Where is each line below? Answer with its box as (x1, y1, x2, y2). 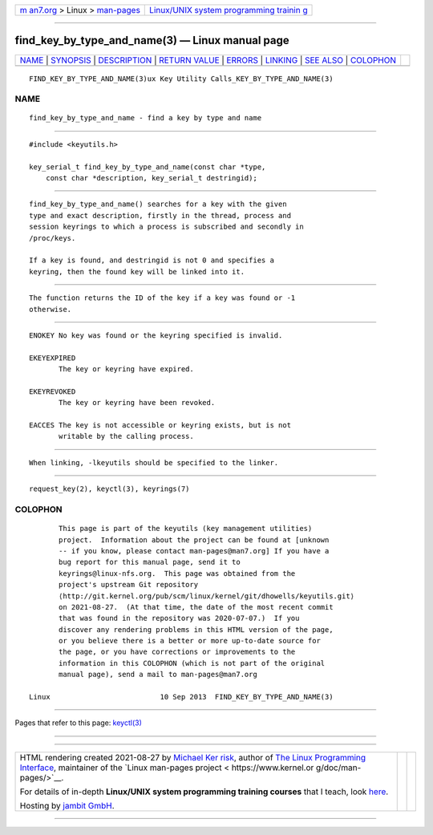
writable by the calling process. (59, 432, 194, 441)
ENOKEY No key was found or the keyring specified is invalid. (29, 330, 283, 340)
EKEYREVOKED (29, 387, 76, 396)
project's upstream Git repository (59, 580, 199, 590)
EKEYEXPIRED (29, 353, 76, 363)
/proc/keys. (29, 233, 76, 242)
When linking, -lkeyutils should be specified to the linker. (29, 458, 279, 467)
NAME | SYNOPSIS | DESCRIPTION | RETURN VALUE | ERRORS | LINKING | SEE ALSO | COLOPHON (19, 55, 397, 66)
